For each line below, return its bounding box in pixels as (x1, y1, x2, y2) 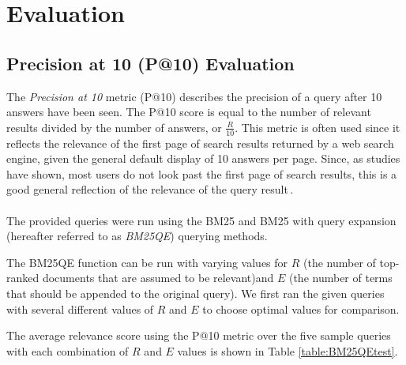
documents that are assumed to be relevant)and (42, 269, 274, 286)
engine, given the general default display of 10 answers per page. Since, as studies (6, 150, 400, 167)
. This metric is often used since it (235, 119, 400, 135)
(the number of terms (288, 269, 393, 286)
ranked (6, 269, 39, 286)
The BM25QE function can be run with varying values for (6, 254, 288, 270)
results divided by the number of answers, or (6, 119, 222, 135)
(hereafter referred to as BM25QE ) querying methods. (6, 228, 268, 244)
